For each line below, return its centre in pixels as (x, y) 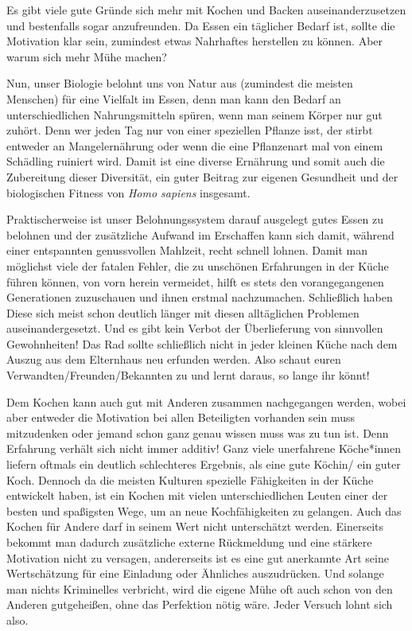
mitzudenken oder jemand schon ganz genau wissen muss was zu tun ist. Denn (198, 432)
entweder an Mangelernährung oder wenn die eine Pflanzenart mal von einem (195, 145)
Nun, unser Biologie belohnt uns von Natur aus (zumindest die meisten (180, 83)
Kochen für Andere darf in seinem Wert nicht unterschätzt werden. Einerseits (195, 526)
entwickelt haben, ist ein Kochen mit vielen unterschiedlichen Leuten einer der (197, 495)
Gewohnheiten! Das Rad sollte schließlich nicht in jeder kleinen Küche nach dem (202, 343)
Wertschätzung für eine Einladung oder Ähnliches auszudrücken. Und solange (195, 573)
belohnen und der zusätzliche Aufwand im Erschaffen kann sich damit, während (200, 234)
